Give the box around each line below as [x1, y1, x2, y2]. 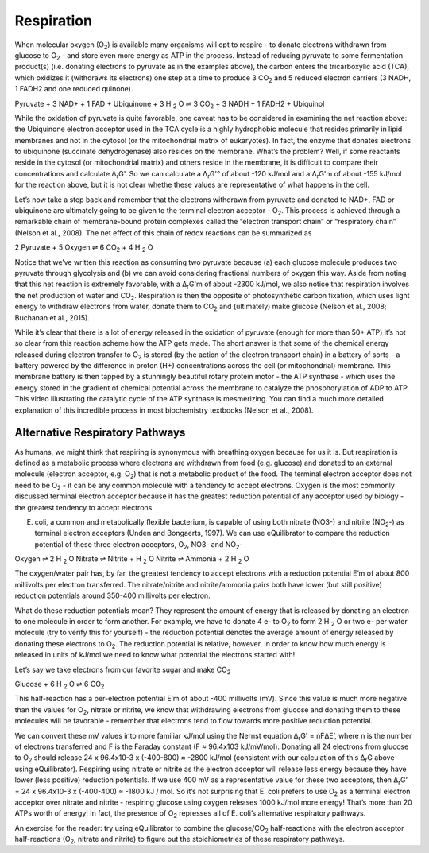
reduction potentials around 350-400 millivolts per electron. [14, 591, 211, 600]
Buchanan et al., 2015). [14, 312, 91, 322]
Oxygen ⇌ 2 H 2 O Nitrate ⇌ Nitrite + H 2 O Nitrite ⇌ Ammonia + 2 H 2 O [14, 554, 249, 565]
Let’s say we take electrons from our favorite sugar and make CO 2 [14, 665, 231, 676]
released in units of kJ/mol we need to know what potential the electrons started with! [14, 650, 296, 660]
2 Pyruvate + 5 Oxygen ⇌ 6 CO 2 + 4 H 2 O [14, 242, 153, 254]
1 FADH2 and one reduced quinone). [14, 84, 133, 94]
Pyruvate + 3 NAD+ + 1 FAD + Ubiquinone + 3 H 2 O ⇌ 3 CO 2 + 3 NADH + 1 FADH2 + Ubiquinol [14, 99, 325, 111]
